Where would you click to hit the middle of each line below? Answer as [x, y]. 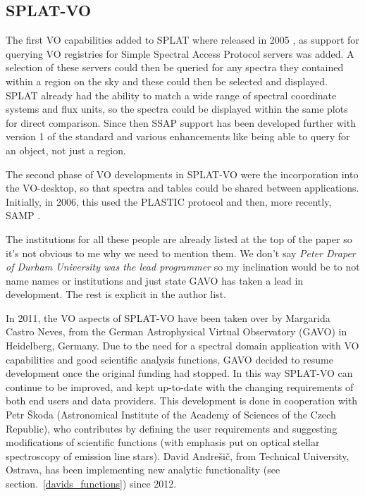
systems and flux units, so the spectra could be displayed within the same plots [177, 109]
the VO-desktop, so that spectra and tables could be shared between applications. [182, 188]
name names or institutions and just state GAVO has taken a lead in [155, 280]
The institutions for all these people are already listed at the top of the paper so [179, 238]
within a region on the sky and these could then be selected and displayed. [167, 81]
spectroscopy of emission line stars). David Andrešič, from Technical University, [178, 455]
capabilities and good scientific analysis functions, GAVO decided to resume [169, 359]
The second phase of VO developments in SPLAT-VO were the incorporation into [182, 174]
